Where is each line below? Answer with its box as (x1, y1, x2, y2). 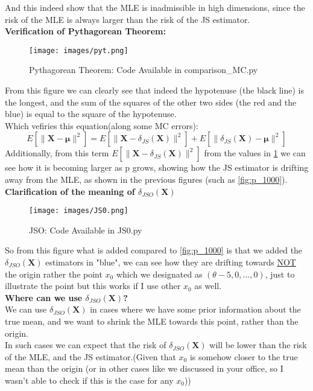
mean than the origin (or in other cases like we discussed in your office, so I (5, 362, 283, 375)
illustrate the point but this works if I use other (5, 279, 181, 292)
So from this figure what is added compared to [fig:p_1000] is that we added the (5, 244, 303, 256)
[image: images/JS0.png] (29, 206, 128, 215)
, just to (265, 267, 295, 280)
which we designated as (116, 267, 203, 280)
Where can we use (5, 291, 83, 304)
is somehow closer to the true (189, 350, 298, 363)
